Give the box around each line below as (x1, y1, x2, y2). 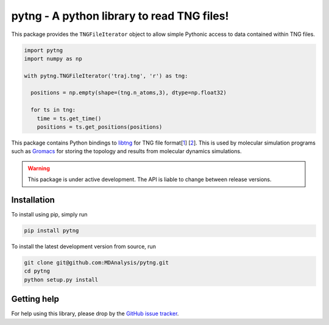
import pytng (24, 46, 63, 54)
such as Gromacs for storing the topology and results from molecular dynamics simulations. (11, 148, 242, 155)
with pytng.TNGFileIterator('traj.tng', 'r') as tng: (24, 72, 188, 79)
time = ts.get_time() (37, 115, 102, 122)
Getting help (11, 294, 59, 304)
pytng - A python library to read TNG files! (11, 9, 229, 23)
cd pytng (24, 268, 51, 274)
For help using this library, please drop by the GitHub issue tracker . (11, 310, 179, 317)
